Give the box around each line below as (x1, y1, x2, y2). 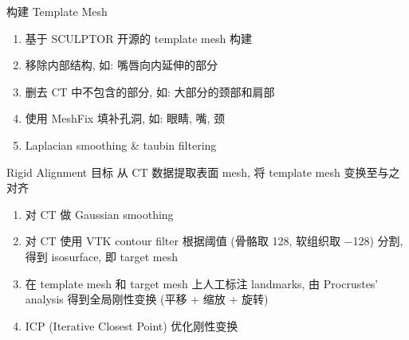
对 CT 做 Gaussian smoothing (25, 205, 174, 222)
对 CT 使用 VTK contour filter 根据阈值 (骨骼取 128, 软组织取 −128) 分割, (25, 233, 403, 249)
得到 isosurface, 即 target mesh (25, 248, 179, 264)
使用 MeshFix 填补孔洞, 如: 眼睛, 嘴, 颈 (25, 110, 226, 127)
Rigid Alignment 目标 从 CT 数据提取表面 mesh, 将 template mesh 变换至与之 (6, 163, 400, 180)
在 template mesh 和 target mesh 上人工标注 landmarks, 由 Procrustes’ (25, 275, 379, 291)
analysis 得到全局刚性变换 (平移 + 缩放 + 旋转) (25, 291, 269, 307)
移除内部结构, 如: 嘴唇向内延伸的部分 (25, 57, 218, 73)
